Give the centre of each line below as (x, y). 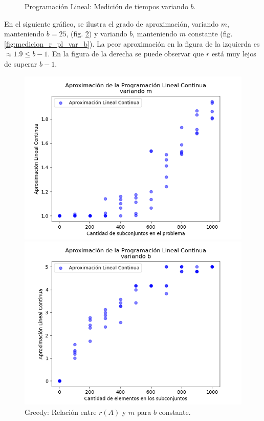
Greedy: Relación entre (61, 412)
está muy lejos (234, 54)
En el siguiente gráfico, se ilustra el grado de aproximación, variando (112, 23)
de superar (21, 63)
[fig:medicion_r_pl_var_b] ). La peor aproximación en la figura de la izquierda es (132, 43)
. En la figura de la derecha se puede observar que (126, 54)
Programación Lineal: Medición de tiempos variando (106, 6)
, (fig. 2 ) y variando (97, 34)
